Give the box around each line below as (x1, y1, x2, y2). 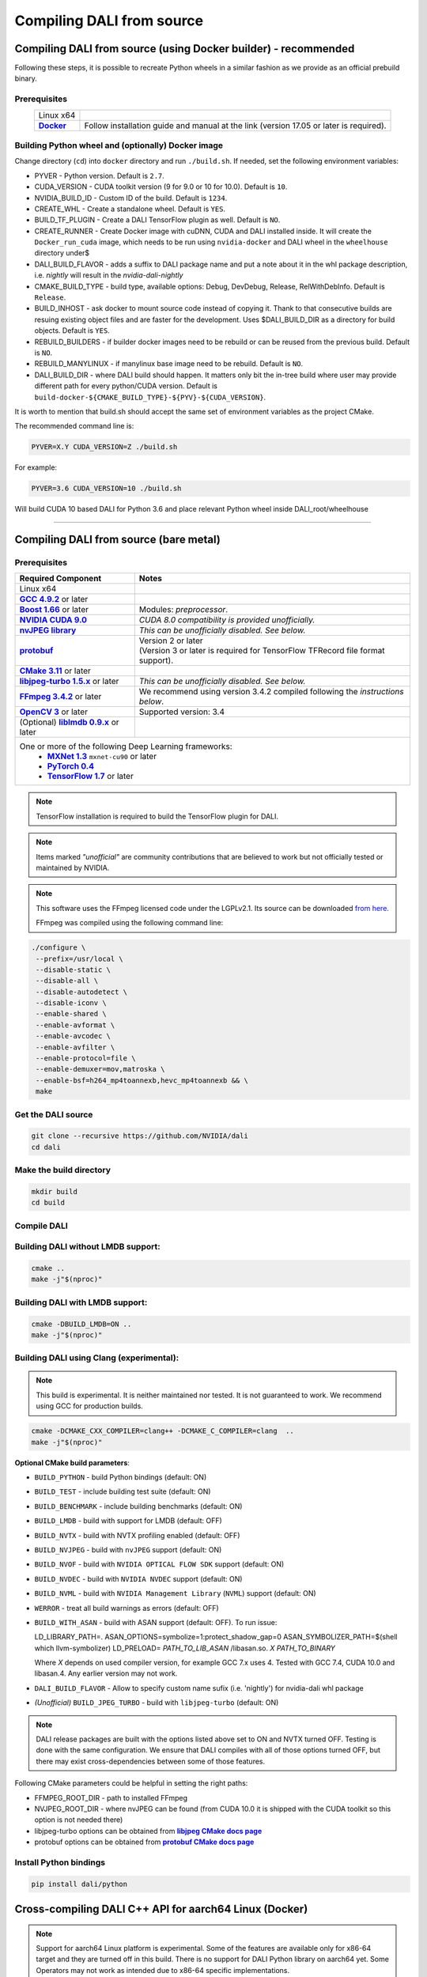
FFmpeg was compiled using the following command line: (36, 918, 224, 928)
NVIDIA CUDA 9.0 (19, 614, 87, 626)
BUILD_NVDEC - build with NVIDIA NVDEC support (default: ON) (34, 1574, 243, 1583)
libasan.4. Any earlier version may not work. (34, 1669, 178, 1678)
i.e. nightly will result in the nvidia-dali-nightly (34, 270, 183, 280)
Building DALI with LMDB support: (14, 1297, 148, 1308)
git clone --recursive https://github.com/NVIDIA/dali (31, 1132, 248, 1140)
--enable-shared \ (36, 1009, 107, 1019)
